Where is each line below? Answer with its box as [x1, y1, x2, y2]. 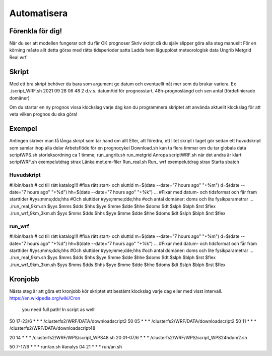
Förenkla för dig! [9, 27, 62, 35]
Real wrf [9, 54, 27, 60]
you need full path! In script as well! [22, 307, 96, 313]
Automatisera [9, 8, 68, 19]
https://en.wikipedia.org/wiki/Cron [9, 295, 81, 301]
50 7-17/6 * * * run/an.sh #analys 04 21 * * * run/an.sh [9, 344, 122, 350]
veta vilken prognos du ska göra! [9, 111, 78, 117]
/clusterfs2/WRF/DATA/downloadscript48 [9, 325, 96, 331]
